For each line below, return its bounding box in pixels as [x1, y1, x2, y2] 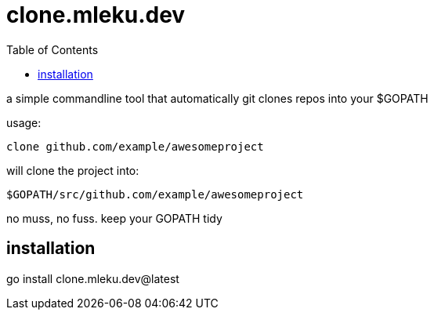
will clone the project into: [6, 163, 139, 177]
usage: [6, 115, 42, 129]
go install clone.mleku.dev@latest [6, 271, 179, 285]
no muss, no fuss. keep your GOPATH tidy [6, 211, 222, 225]
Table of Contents [6, 42, 99, 56]
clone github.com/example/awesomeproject [6, 140, 264, 153]
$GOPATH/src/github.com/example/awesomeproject [6, 187, 304, 201]
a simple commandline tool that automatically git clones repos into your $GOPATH [6, 91, 429, 105]
